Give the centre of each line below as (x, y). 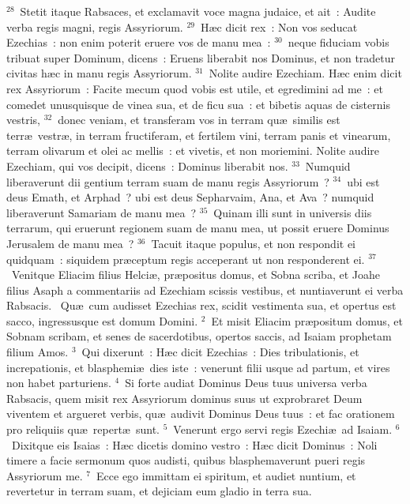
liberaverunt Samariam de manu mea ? (102, 212)
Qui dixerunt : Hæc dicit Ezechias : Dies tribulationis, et (220, 352)
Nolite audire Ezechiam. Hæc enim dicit (305, 73)
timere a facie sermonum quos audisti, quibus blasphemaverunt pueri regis (186, 460)
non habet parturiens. (59, 383)
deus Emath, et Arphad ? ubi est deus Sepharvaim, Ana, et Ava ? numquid (190, 197)
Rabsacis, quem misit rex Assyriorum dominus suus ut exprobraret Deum (184, 398)
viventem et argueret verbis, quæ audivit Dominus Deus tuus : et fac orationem (201, 414)
